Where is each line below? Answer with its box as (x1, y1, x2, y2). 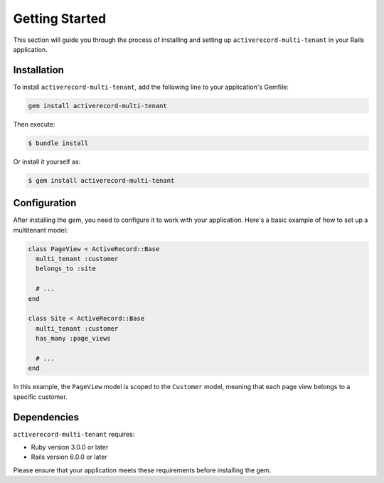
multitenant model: (13, 225, 68, 234)
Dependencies (13, 411, 80, 423)
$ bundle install (28, 139, 89, 147)
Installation (13, 64, 64, 76)
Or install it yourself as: (13, 157, 81, 166)
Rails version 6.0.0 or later (31, 452, 107, 462)
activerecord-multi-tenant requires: (13, 430, 135, 438)
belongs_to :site (36, 265, 96, 273)
